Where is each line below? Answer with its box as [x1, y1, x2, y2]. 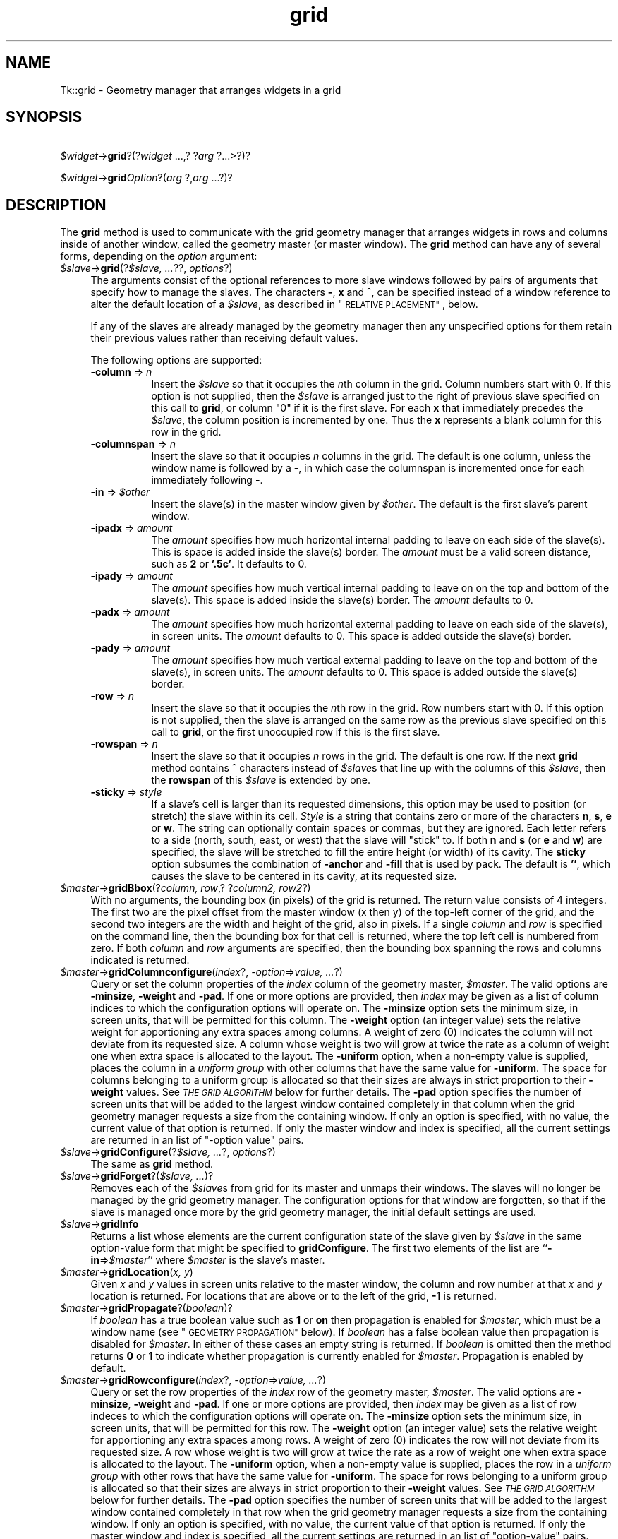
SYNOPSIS [6, 108, 83, 126]
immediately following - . [151, 474, 263, 486]
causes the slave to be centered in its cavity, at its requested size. [151, 870, 457, 882]
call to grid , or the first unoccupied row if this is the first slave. [151, 726, 440, 738]
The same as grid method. [90, 1158, 214, 1170]
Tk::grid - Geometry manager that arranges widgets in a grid [60, 83, 341, 96]
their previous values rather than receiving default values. [90, 332, 358, 345]
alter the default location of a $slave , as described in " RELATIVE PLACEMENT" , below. [90, 298, 478, 311]
